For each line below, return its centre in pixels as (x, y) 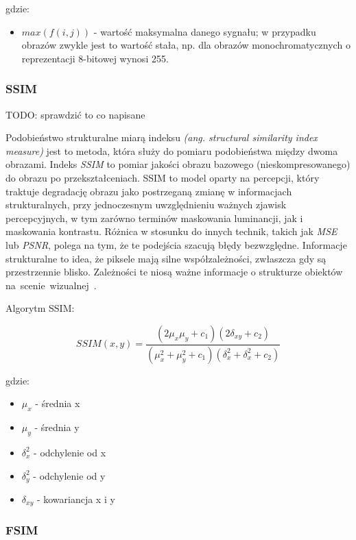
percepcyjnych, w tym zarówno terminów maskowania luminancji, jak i (154, 218)
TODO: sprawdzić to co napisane (75, 114)
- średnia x (58, 403)
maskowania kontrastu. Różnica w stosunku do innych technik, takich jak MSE (171, 231)
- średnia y (57, 427)
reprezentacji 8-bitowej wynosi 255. (95, 58)
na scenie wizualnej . (51, 285)
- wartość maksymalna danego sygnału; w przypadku (205, 31)
